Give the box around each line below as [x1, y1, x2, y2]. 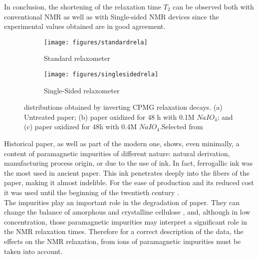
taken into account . [4, 246, 63, 256]
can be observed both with [173, 1, 254, 11]
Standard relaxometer [44, 53, 110, 63]
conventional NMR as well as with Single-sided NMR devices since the [4, 11, 219, 21]
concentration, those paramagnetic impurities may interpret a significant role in [4, 216, 247, 227]
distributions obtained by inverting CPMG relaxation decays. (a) [24, 102, 223, 112]
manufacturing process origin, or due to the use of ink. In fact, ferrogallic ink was [4, 158, 253, 168]
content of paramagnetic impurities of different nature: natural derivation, [4, 148, 230, 158]
